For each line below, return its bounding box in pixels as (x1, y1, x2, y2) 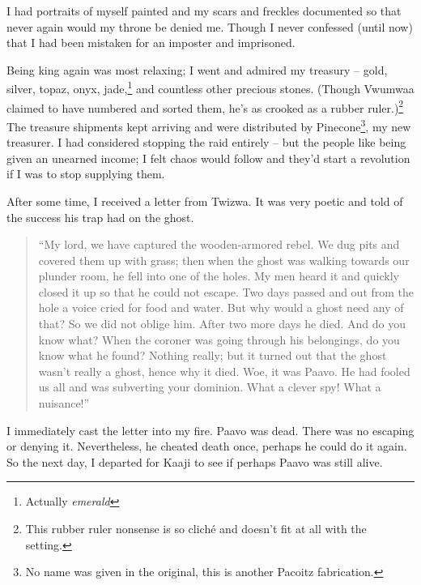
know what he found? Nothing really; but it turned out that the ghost (38, 347, 387, 364)
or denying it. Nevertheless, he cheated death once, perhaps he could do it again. (6, 438, 407, 455)
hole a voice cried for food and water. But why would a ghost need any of (38, 299, 404, 316)
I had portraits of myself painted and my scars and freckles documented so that (6, 2, 402, 19)
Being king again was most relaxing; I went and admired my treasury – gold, (6, 61, 388, 78)
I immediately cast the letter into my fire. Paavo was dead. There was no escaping (6, 421, 415, 438)
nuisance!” (38, 395, 90, 412)
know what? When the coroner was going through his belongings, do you (38, 331, 400, 348)
